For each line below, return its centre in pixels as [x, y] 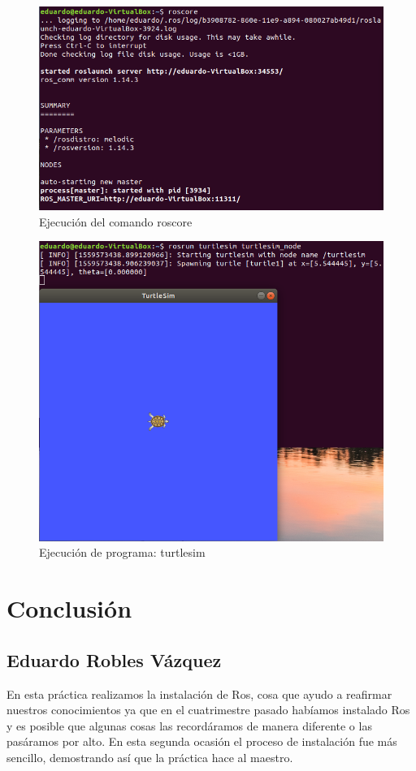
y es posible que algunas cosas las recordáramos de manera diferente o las [189, 725]
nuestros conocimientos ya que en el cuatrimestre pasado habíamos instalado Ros [208, 710]
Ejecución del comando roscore [116, 221]
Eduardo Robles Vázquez [114, 659]
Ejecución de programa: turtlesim [122, 552]
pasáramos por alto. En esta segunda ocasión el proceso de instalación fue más [202, 741]
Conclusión [69, 608]
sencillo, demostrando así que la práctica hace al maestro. [150, 757]
